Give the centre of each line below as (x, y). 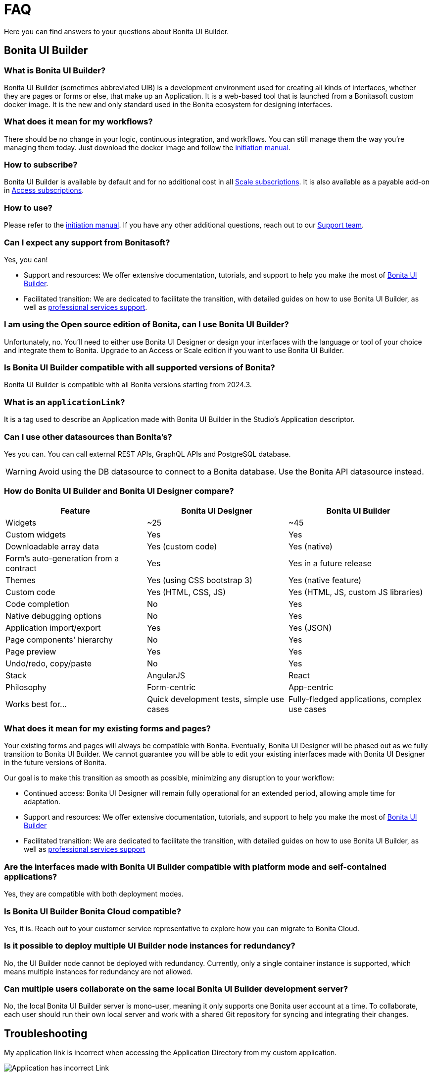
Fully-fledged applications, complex (355, 699)
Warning (21, 471)
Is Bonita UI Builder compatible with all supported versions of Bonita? (140, 368)
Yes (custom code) (182, 546)
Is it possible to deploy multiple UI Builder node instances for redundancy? (150, 946)
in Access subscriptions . (44, 190)
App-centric (311, 687)
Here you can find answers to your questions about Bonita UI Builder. (117, 31)
